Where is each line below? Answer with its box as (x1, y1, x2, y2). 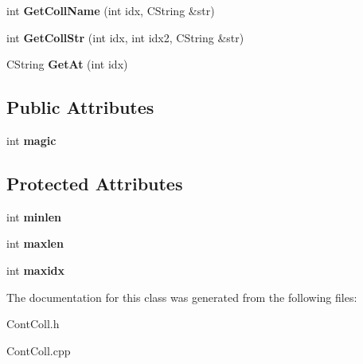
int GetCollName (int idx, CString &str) (6, 2, 215, 18)
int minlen (6, 208, 62, 225)
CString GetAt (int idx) (6, 56, 128, 72)
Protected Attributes (6, 170, 183, 195)
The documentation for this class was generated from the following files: (6, 288, 357, 305)
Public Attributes (6, 95, 154, 119)
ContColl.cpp (6, 342, 71, 358)
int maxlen (6, 235, 64, 252)
